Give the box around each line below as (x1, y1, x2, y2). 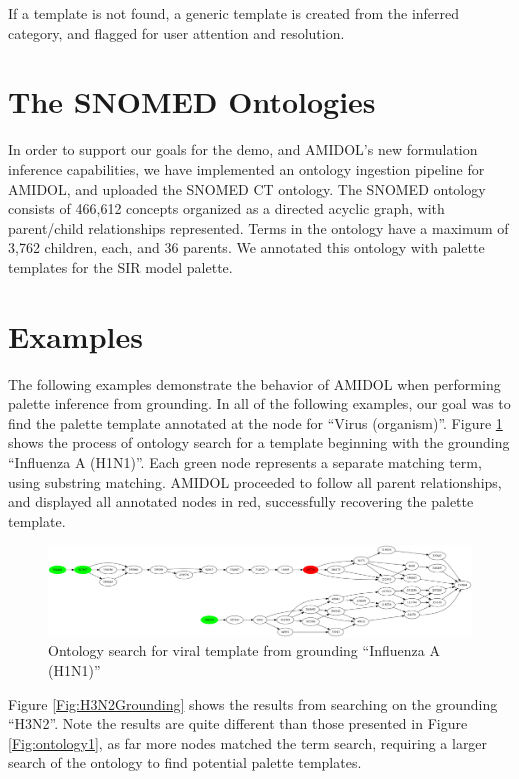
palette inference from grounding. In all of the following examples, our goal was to (8, 393, 511, 414)
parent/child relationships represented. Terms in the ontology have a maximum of (8, 217, 509, 238)
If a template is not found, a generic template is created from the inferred (8, 3, 460, 23)
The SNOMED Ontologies (8, 81, 376, 122)
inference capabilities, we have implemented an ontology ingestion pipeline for (8, 158, 485, 179)
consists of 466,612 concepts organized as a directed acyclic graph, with (8, 198, 445, 219)
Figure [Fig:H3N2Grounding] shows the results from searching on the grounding (8, 693, 498, 714)
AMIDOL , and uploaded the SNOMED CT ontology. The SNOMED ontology (8, 178, 486, 199)
